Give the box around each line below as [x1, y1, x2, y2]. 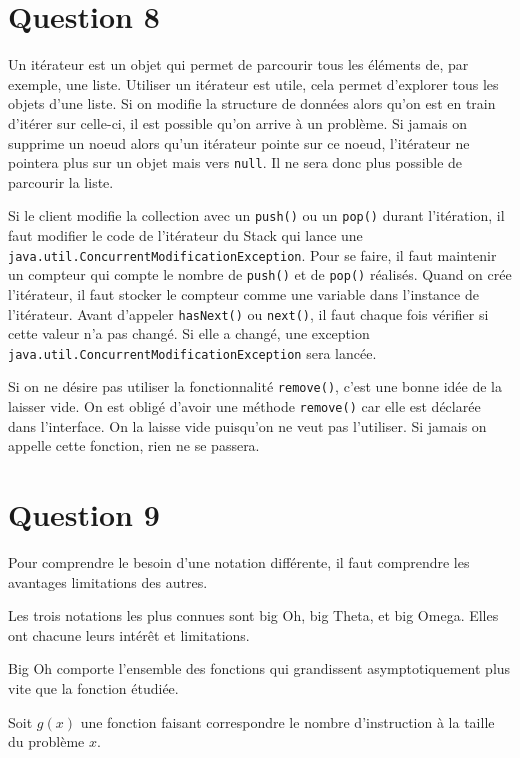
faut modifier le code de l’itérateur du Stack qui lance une [8, 225, 363, 245]
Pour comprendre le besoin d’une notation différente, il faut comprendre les [8, 552, 470, 573]
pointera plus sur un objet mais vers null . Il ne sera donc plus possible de [8, 152, 463, 173]
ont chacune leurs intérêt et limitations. [8, 624, 250, 645]
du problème [8, 731, 85, 752]
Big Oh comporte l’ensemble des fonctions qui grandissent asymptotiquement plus [8, 658, 511, 679]
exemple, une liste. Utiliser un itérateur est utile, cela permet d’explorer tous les [8, 73, 499, 94]
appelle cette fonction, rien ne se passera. [8, 435, 260, 456]
